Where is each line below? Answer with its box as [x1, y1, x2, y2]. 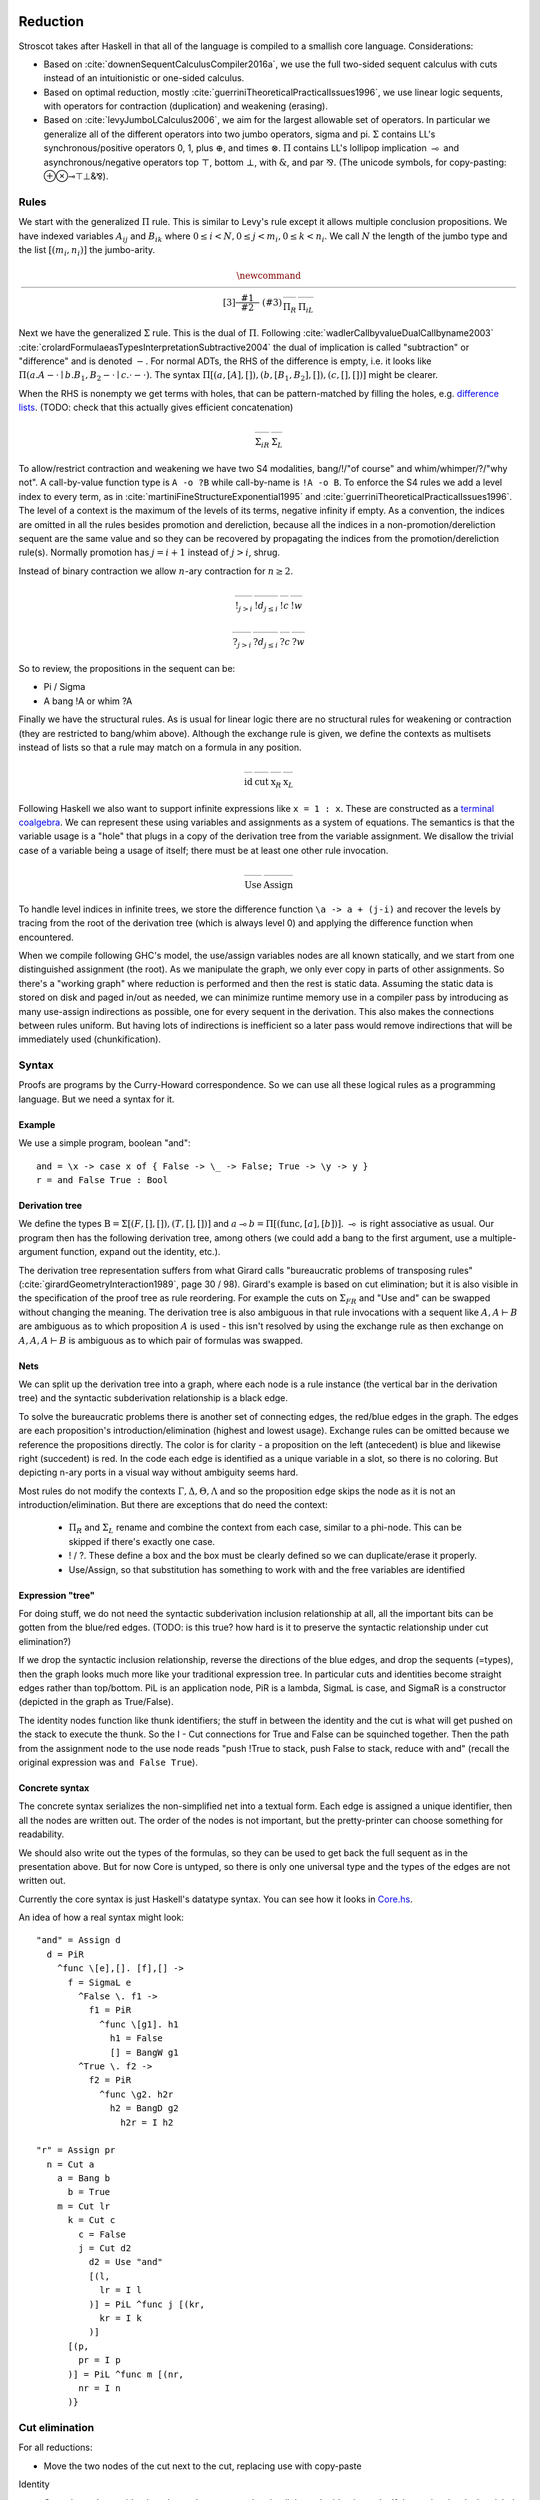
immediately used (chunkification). [18, 1033, 162, 1045]
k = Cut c [67, 2215, 116, 2226]
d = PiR [46, 1948, 84, 1960]
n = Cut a [46, 2158, 95, 2170]
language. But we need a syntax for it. [18, 1093, 175, 1105]
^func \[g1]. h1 [99, 2018, 179, 2030]
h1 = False [110, 2033, 164, 2044]
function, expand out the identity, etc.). [60, 1246, 221, 1258]
